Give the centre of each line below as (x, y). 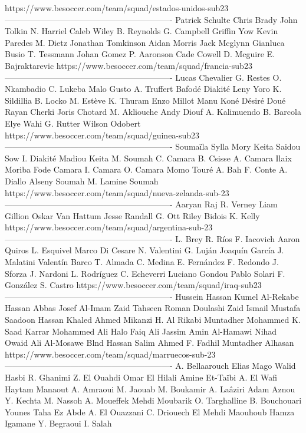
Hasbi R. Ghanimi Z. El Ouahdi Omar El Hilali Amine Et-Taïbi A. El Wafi (141, 377)
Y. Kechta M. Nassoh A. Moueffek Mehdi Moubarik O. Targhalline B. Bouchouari (153, 400)
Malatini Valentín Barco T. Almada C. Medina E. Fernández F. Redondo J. (142, 262)
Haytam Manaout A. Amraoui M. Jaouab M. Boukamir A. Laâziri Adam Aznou (150, 389)
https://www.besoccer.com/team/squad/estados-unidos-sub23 (117, 8)
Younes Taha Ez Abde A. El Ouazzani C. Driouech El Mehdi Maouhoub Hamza (150, 411)
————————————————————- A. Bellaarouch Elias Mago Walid (150, 366)
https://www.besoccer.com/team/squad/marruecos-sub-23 (110, 354)
